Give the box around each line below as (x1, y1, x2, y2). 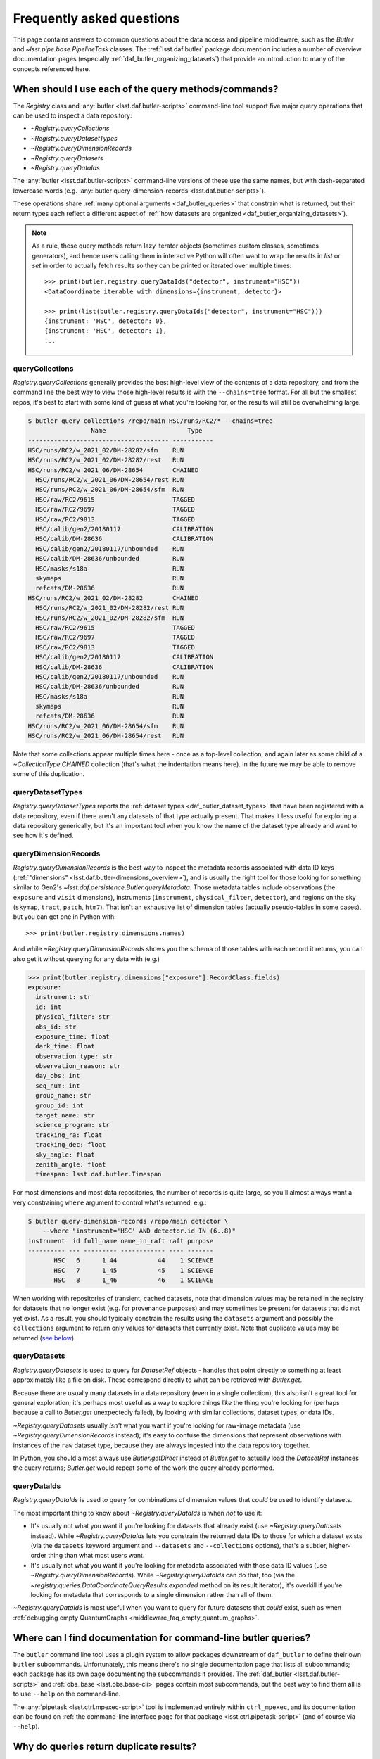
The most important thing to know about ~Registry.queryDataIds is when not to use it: (13, 1509, 262, 1517)
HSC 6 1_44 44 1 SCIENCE (53, 1257, 214, 1264)
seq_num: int (35, 1081, 80, 1090)
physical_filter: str (35, 1013, 110, 1021)
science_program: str (35, 1121, 110, 1129)
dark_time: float (35, 1042, 95, 1050)
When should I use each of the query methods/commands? (13, 83, 279, 95)
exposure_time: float (35, 1032, 110, 1041)
